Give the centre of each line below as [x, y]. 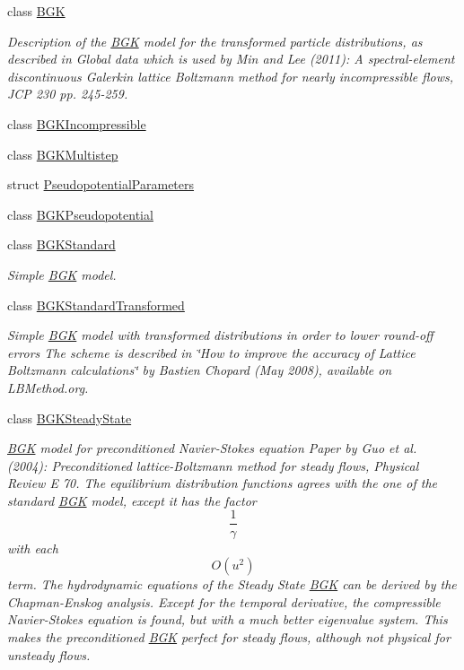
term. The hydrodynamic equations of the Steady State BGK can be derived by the [232, 584]
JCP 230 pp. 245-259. [68, 94]
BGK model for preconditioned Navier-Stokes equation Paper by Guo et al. [212, 448]
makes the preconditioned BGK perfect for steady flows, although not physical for [229, 636]
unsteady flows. [49, 654]
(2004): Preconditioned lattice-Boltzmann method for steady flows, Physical [213, 465]
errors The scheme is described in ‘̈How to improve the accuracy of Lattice [211, 352]
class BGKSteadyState [70, 418]
